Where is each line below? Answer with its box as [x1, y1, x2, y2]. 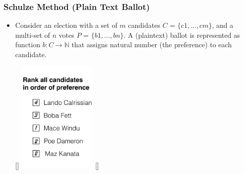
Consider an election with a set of [15, 20, 118, 30]
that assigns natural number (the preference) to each [71, 39, 232, 50]
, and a [212, 20, 234, 30]
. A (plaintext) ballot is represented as [123, 29, 240, 40]
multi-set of [15, 29, 50, 40]
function [15, 39, 40, 50]
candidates [128, 20, 160, 30]
